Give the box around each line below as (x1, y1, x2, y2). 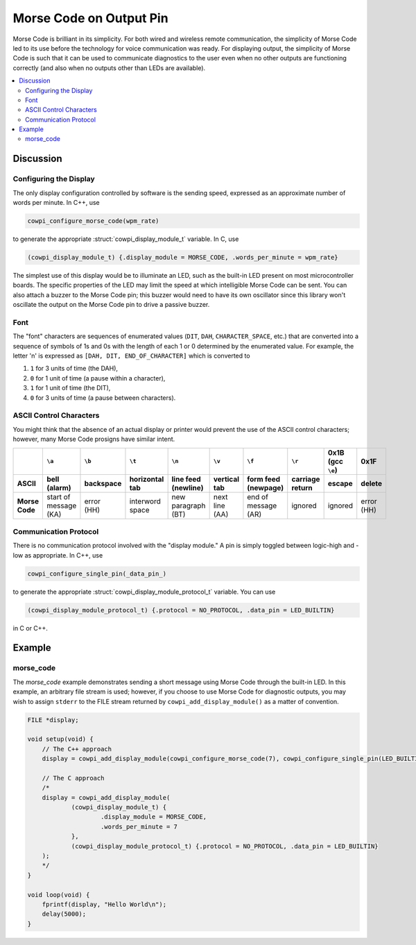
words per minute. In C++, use (12, 199, 100, 206)
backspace (84, 478, 122, 488)
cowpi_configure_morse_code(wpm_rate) (27, 217, 159, 225)
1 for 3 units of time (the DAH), (30, 365, 118, 373)
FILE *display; (27, 716, 79, 724)
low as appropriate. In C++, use (12, 551, 103, 559)
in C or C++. (12, 624, 49, 632)
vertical (213, 474, 239, 484)
